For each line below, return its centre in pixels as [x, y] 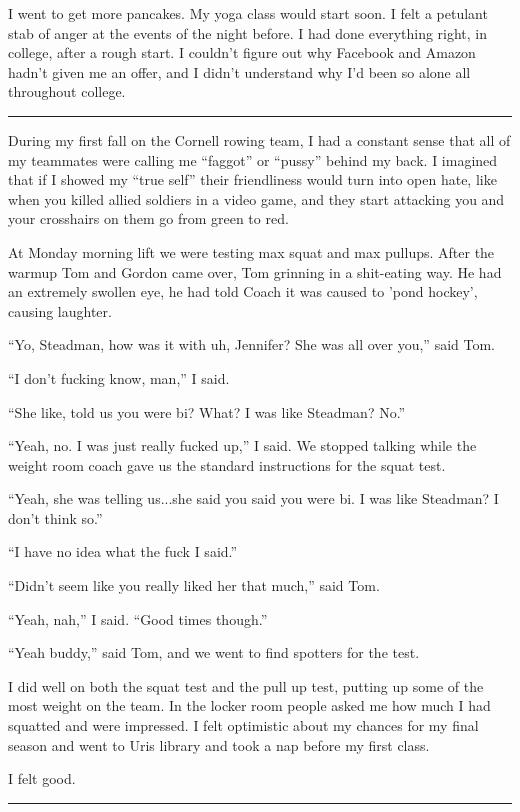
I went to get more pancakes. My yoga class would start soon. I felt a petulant [248, 13]
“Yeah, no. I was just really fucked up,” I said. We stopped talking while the [242, 445]
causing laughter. [60, 310]
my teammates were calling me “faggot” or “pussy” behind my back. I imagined [253, 159]
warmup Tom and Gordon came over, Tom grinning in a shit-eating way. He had [255, 271]
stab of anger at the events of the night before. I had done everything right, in [248, 32]
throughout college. [67, 91]
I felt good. [42, 778]
